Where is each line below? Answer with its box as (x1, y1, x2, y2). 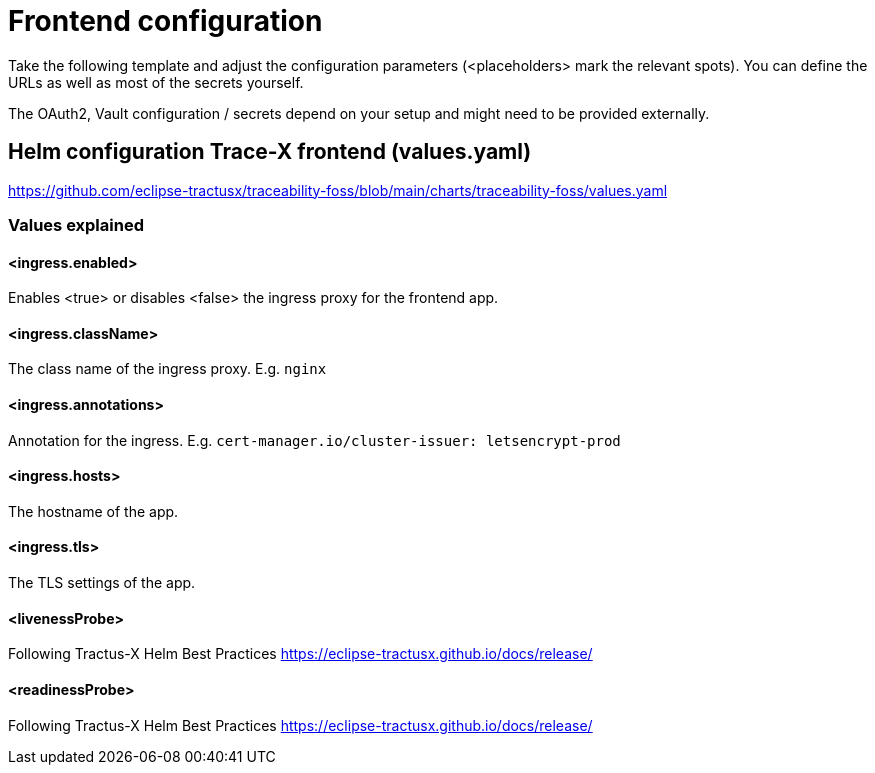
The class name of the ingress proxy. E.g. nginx (8, 360, 327, 378)
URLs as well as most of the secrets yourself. (8, 73, 304, 91)
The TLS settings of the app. (8, 574, 196, 592)
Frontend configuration (8, 4, 323, 38)
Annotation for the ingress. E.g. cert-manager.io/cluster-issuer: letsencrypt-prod (8, 431, 621, 449)
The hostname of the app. (8, 502, 179, 520)
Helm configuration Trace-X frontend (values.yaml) (8, 139, 532, 165)
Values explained (8, 214, 144, 235)
